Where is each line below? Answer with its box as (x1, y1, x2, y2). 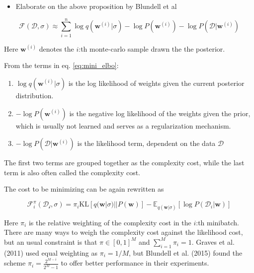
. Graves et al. (191, 236, 235, 247)
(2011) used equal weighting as (4, 247, 97, 258)
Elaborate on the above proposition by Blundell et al (15, 1, 177, 11)
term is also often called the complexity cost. (4, 167, 141, 177)
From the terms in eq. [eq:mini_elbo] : (4, 60, 119, 70)
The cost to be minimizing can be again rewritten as (4, 184, 164, 194)
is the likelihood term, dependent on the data (77, 138, 216, 148)
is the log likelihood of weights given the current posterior (68, 77, 245, 88)
